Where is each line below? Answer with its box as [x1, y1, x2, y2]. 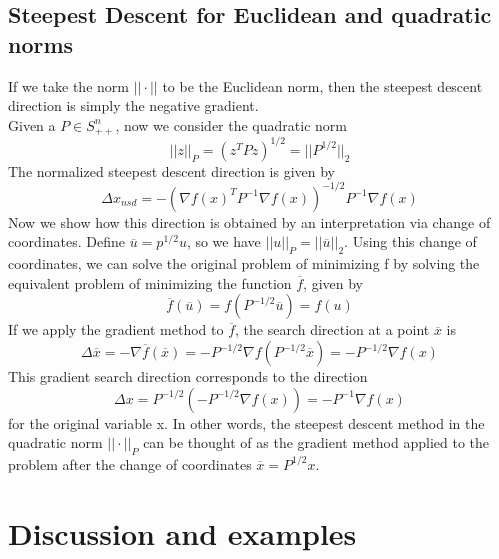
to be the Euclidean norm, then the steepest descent [162, 75, 483, 96]
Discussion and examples [8, 512, 357, 553]
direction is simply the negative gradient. [8, 95, 259, 116]
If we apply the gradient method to [8, 319, 224, 340]
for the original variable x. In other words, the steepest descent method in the [8, 412, 485, 433]
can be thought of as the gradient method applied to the [143, 432, 489, 453]
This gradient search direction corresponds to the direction [8, 366, 368, 386]
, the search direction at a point [235, 319, 430, 340]
